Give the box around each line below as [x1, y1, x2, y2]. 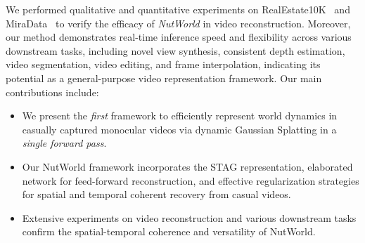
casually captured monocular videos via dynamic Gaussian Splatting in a [22, 121, 337, 136]
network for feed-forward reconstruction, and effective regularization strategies [22, 173, 359, 188]
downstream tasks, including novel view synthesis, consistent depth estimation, [6, 43, 345, 58]
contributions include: [6, 84, 99, 99]
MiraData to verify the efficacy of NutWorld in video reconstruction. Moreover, [6, 15, 351, 30]
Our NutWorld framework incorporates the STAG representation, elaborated [22, 159, 353, 173]
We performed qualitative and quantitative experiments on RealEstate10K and [6, 2, 350, 16]
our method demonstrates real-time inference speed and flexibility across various [6, 29, 352, 44]
